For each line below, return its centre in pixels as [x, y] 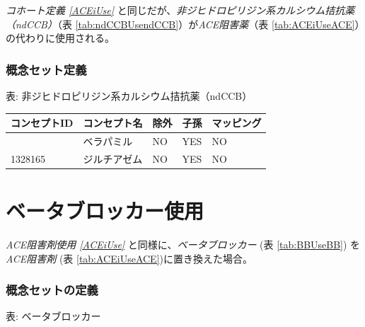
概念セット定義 [46, 69]
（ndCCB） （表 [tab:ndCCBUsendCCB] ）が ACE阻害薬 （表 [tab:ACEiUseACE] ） [183, 24]
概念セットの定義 [52, 290]
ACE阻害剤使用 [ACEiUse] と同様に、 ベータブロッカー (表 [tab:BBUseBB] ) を [183, 244]
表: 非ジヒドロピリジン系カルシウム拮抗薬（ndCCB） [129, 96]
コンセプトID [42, 123]
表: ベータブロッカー [53, 316]
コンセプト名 [113, 123]
